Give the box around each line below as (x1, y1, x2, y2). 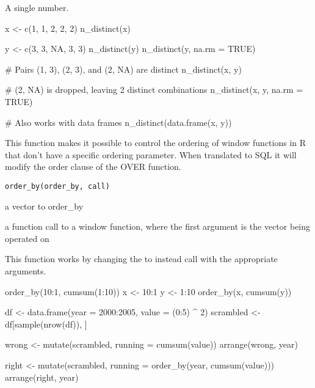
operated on (5, 232, 49, 244)
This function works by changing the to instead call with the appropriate (5, 252, 278, 265)
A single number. (5, 1, 69, 13)
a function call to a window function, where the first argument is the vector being (5, 220, 311, 233)
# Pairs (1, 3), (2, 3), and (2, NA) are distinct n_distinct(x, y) (5, 62, 242, 75)
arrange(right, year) (5, 370, 79, 383)
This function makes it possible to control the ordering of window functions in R (5, 136, 306, 149)
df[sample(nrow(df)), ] (5, 317, 87, 330)
